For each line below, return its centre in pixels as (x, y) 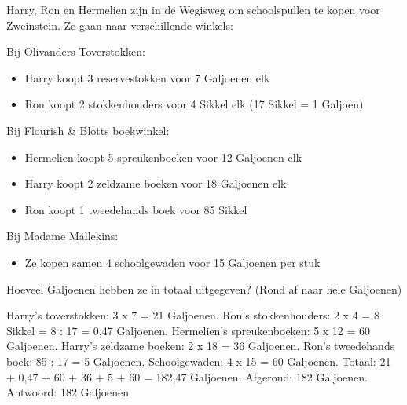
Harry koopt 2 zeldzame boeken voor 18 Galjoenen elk (156, 183)
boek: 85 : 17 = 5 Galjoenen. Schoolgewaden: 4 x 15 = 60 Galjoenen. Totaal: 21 (199, 361)
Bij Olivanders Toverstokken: (76, 51)
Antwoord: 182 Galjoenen (68, 392)
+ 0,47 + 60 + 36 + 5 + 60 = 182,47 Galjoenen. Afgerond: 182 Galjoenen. (187, 376)
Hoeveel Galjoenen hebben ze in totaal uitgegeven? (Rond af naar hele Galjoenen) (204, 288)
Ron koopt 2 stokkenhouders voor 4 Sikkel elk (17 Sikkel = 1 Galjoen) (194, 104)
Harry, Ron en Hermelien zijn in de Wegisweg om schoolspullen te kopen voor (193, 9)
